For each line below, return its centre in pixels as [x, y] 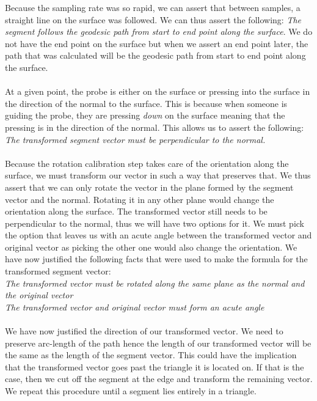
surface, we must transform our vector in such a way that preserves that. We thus [158, 175]
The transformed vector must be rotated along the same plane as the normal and [155, 283]
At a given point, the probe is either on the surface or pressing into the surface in [158, 91]
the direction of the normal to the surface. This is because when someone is [146, 103]
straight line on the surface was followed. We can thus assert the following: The [153, 19]
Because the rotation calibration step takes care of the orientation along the [147, 163]
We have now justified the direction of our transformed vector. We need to [144, 331]
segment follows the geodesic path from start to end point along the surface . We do [159, 31]
